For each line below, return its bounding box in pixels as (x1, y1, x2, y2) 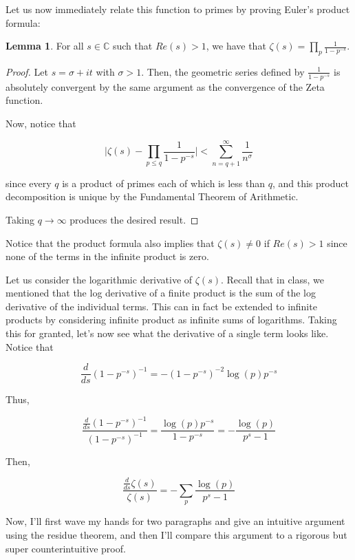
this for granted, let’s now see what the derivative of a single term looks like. (6, 326, 329, 341)
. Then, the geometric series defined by (141, 64, 305, 78)
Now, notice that (6, 116, 76, 130)
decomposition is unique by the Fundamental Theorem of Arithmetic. (6, 189, 299, 204)
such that (112, 39, 153, 53)
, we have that (206, 39, 266, 53)
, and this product (272, 175, 349, 190)
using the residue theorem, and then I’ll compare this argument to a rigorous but (6, 527, 347, 541)
